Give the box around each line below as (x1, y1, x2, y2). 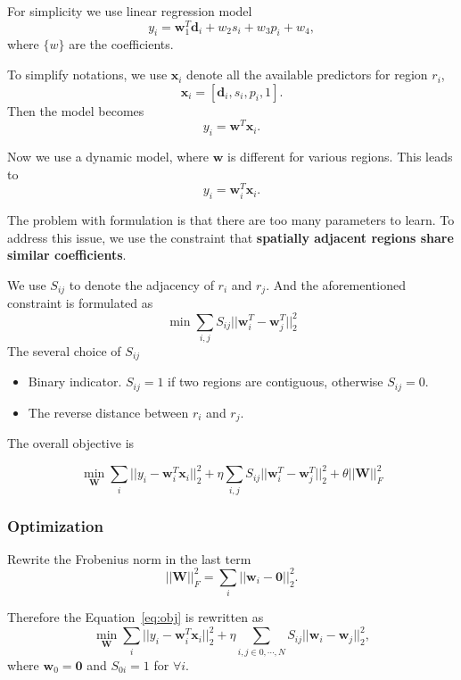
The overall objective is (7, 434, 135, 452)
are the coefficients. (69, 35, 174, 54)
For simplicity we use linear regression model (7, 2, 252, 20)
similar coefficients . (7, 245, 127, 264)
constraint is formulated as (7, 294, 153, 312)
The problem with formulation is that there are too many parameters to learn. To (7, 211, 455, 229)
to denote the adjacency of (69, 275, 214, 294)
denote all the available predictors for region (186, 65, 428, 84)
